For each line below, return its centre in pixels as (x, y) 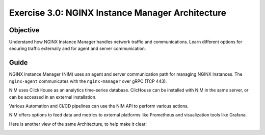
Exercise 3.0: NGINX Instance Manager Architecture (118, 13)
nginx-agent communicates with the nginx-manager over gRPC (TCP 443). (88, 81)
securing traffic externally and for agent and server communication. (78, 48)
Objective (24, 30)
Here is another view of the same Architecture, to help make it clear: (78, 124)
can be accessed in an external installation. (53, 97)
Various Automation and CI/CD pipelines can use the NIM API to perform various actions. (99, 106)
